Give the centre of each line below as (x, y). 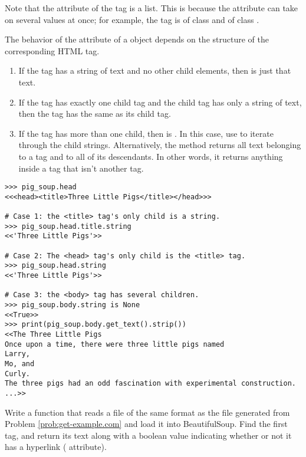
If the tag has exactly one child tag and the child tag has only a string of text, (160, 102)
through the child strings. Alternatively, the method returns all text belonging (160, 145)
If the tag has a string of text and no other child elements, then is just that (155, 70)
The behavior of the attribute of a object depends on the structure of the (137, 39)
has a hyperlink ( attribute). (56, 447)
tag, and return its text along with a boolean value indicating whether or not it (148, 435)
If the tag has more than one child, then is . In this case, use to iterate (146, 133)
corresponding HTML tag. (52, 50)
